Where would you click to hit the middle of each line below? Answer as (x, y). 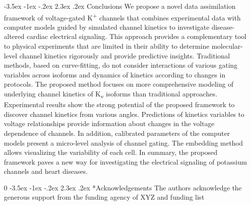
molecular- (227, 46)
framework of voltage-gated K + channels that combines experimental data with (122, 17)
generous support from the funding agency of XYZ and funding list (104, 197)
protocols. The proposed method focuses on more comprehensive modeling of (119, 84)
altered (14, 36)
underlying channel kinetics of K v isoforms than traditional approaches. (111, 94)
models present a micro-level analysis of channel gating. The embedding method (124, 142)
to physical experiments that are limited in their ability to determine (107, 46)
